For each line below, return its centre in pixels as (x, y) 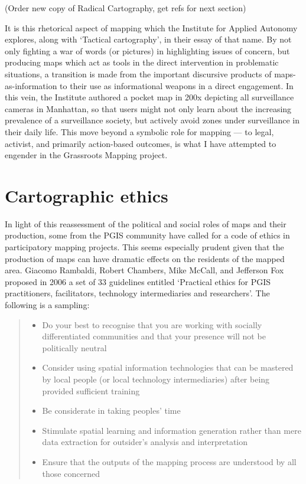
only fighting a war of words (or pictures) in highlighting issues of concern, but (147, 50)
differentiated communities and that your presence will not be (154, 336)
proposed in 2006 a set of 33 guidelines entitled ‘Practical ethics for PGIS (138, 281)
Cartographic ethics (87, 195)
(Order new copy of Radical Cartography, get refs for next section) (126, 8)
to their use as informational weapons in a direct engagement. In (177, 85)
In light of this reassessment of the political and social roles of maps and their (146, 223)
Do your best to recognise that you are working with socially (152, 324)
